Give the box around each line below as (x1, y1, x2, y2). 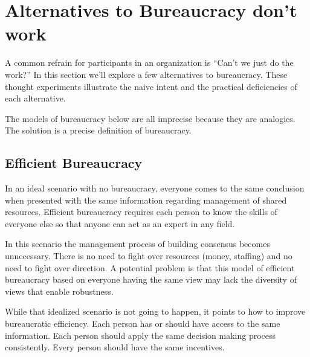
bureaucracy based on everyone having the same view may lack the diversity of (5, 273, 297, 286)
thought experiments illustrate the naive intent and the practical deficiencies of (5, 80, 297, 92)
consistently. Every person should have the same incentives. (5, 341, 225, 353)
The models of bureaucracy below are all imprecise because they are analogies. (5, 112, 295, 124)
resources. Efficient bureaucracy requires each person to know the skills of (5, 205, 277, 218)
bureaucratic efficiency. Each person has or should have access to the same (5, 317, 280, 330)
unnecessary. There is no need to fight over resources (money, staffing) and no (5, 249, 292, 262)
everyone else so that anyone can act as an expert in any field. (5, 217, 235, 230)
